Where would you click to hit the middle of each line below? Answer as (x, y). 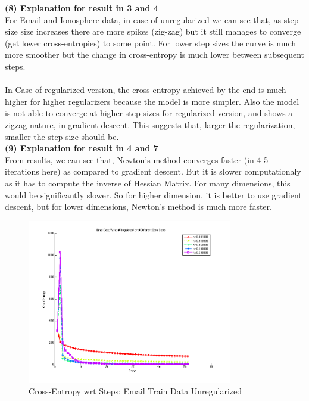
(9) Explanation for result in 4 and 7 (82, 148)
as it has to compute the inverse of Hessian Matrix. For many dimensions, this (148, 183)
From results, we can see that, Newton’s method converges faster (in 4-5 (137, 159)
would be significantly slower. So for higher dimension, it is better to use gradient (153, 195)
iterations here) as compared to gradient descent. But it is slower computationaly (153, 171)
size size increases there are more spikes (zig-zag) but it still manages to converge (153, 31)
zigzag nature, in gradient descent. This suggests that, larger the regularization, (150, 124)
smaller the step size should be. (62, 136)
